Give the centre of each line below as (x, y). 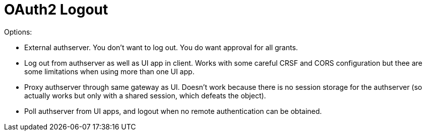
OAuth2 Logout (56, 10)
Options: (18, 32)
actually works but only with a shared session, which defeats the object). (145, 95)
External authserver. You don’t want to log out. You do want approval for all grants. (161, 47)
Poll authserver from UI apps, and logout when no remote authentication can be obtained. (173, 111)
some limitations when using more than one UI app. (109, 71)
